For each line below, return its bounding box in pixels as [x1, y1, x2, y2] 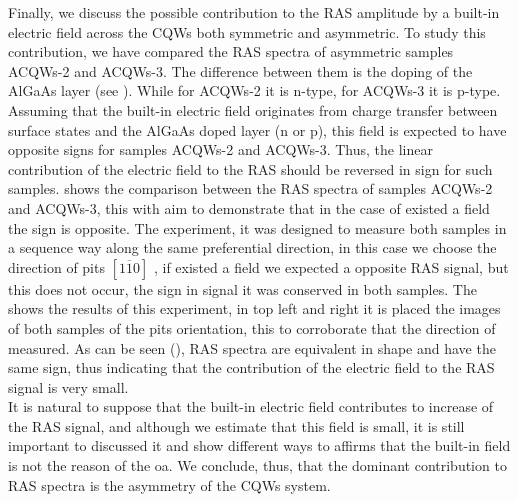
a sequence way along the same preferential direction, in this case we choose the [8, 237, 497, 258]
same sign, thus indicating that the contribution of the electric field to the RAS [8, 357, 495, 378]
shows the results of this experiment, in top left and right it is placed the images [8, 298, 501, 319]
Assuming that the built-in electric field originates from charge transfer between [8, 99, 498, 120]
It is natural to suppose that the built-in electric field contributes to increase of [8, 396, 494, 417]
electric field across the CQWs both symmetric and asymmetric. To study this [8, 21, 486, 42]
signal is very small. [8, 376, 129, 397]
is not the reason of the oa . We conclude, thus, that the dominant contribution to [8, 455, 507, 476]
